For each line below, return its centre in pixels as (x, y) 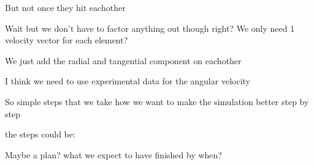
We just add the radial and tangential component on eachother (123, 60)
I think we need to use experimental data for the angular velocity (128, 81)
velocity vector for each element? (67, 40)
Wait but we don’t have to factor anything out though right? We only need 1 (150, 28)
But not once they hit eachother (65, 7)
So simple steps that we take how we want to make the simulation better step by (157, 101)
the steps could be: (40, 134)
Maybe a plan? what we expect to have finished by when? (113, 154)
